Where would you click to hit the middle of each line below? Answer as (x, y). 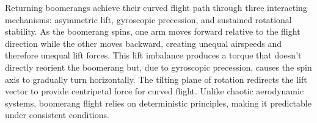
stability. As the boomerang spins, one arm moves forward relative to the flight (153, 31)
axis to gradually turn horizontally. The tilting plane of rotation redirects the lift (156, 79)
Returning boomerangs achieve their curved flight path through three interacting (156, 7)
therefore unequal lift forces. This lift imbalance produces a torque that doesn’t (153, 55)
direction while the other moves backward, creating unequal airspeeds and (144, 43)
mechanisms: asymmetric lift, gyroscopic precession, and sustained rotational (148, 19)
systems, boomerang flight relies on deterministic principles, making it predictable (158, 103)
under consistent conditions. (57, 115)
